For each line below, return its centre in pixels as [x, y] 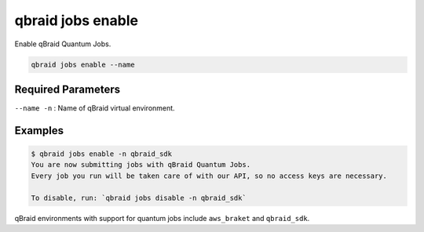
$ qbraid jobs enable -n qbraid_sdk [102, 154]
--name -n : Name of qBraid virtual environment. [95, 108]
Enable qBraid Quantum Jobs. [63, 44]
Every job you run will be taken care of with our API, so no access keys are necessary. [209, 176]
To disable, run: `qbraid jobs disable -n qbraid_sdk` [139, 198]
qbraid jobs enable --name [83, 64]
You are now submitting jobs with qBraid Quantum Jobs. [141, 165]
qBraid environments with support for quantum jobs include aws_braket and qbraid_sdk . [162, 218]
